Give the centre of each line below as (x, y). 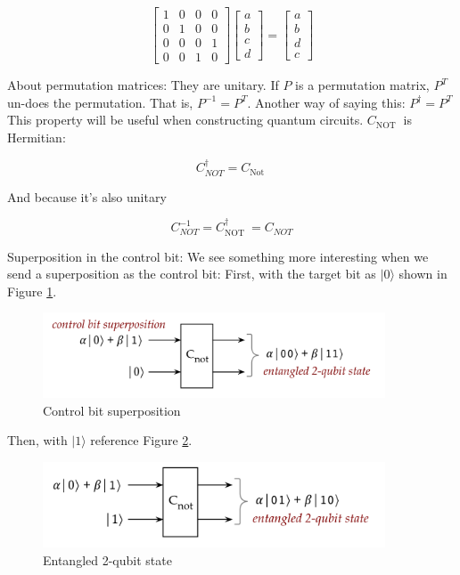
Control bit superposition (112, 410)
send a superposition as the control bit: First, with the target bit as (192, 274)
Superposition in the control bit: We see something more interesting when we (218, 256)
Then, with (37, 440)
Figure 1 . (32, 291)
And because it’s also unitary (87, 196)
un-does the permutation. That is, (100, 102)
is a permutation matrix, (362, 85)
